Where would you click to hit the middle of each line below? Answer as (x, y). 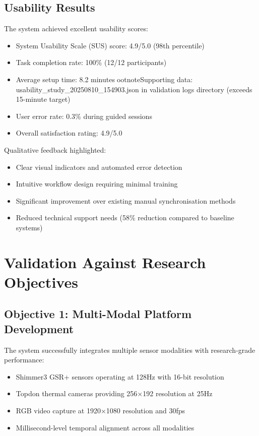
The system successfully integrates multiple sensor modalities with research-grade (130, 350)
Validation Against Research (105, 262)
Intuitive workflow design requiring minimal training (97, 184)
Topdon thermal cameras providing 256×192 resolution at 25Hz (114, 393)
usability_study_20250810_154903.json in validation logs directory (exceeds (134, 89)
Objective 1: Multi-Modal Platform (98, 314)
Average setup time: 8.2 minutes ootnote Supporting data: (104, 79)
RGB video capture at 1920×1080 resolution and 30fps (100, 411)
